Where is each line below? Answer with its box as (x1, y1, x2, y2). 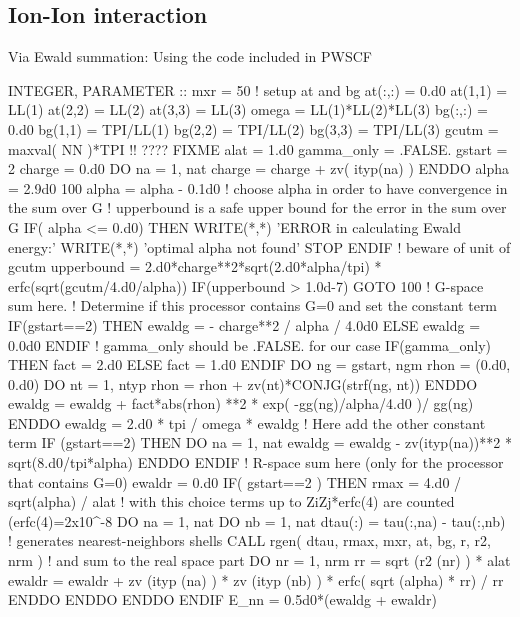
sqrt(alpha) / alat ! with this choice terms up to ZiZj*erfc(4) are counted (8, 491, 455, 512)
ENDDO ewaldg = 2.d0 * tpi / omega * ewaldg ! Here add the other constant (8, 412, 486, 433)
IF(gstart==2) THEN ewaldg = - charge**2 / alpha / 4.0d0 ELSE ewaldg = (8, 314, 481, 335)
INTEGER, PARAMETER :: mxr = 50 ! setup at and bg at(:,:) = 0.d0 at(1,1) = (8, 79, 508, 100)
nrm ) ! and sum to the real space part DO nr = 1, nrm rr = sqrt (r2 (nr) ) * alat (8, 550, 511, 571)
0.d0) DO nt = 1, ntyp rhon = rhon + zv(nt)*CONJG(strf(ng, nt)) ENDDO (8, 373, 478, 394)
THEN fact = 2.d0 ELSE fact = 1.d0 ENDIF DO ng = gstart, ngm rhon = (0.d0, (8, 354, 511, 375)
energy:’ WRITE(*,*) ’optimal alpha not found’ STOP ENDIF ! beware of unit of (8, 236, 511, 257)
